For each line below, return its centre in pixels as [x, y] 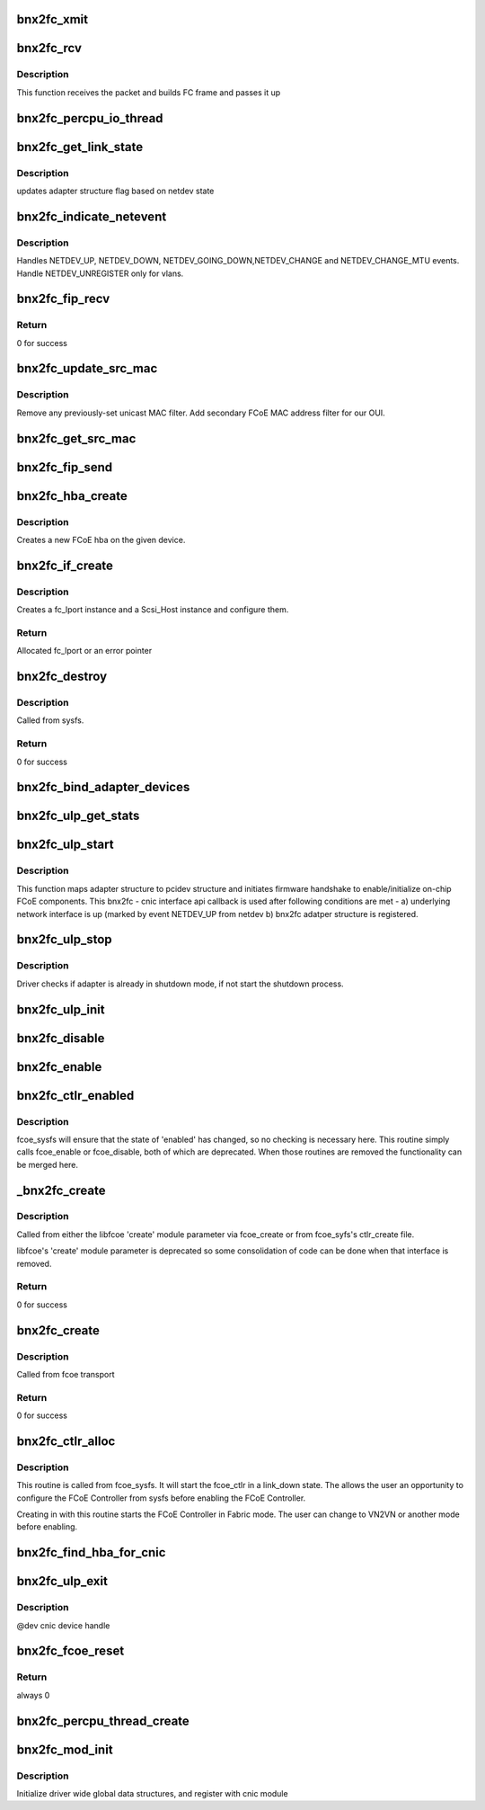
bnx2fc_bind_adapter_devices [103, 787]
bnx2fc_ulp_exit [62, 1581]
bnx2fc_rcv [49, 48]
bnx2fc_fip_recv [63, 299]
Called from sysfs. [50, 720]
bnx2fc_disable [61, 1038]
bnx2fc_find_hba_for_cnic [91, 1552]
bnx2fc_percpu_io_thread [90, 118]
